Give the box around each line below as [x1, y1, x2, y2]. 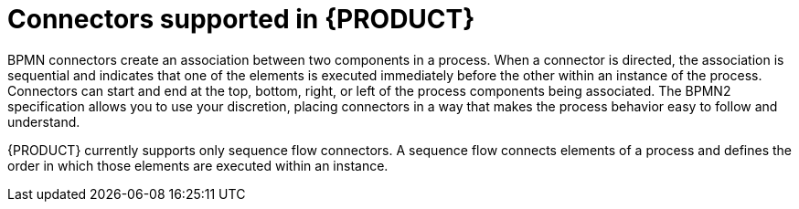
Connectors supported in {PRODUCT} [7, 4, 475, 35]
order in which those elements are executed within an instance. [7, 157, 389, 173]
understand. [7, 113, 80, 130]
